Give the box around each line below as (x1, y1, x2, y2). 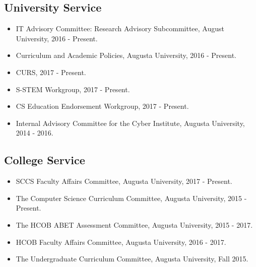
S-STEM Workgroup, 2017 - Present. (16, 84, 130, 94)
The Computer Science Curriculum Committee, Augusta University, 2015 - (16, 192, 247, 203)
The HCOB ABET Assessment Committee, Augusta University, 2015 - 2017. (16, 219, 253, 230)
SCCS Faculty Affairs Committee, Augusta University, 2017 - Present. (16, 176, 232, 186)
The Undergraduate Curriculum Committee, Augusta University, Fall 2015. (16, 253, 248, 264)
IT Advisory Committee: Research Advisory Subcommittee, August (16, 23, 224, 34)
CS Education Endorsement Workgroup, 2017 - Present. (16, 101, 189, 111)
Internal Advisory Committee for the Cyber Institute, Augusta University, (16, 117, 245, 128)
